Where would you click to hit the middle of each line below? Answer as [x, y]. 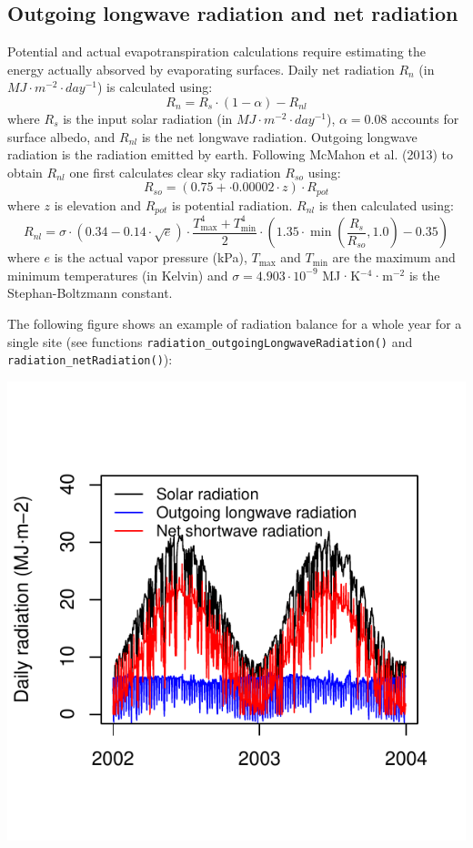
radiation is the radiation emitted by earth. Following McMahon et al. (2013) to [231, 154]
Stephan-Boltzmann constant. [90, 293]
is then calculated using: [386, 204]
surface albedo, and [61, 136]
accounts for [425, 118]
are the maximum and [394, 257]
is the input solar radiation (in [148, 118]
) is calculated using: [155, 87]
